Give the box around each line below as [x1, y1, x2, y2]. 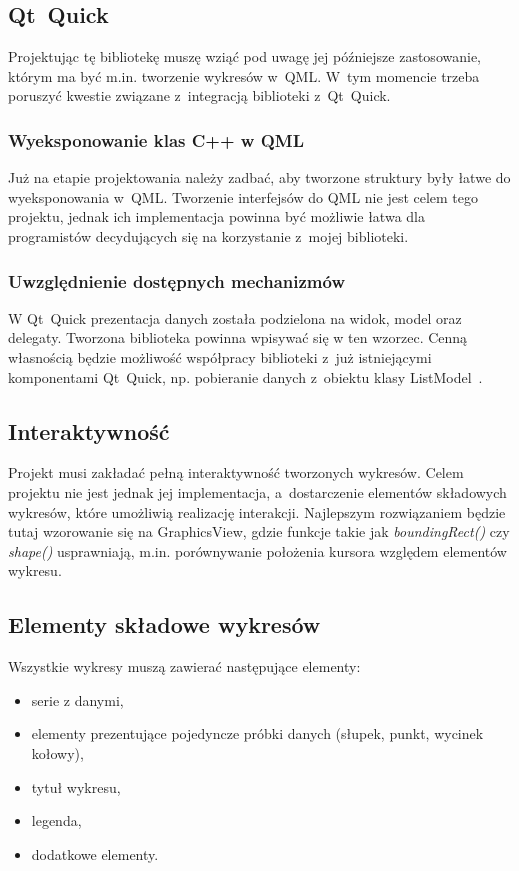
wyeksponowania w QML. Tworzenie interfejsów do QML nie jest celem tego [8, 186, 479, 207]
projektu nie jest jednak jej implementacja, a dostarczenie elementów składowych [8, 481, 507, 502]
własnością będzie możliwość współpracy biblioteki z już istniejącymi [8, 346, 432, 367]
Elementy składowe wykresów [8, 609, 321, 640]
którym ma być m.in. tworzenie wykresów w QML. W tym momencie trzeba [8, 65, 480, 86]
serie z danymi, [31, 689, 124, 710]
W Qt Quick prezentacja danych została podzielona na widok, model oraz [8, 307, 462, 328]
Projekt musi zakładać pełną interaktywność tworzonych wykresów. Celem [8, 462, 464, 483]
